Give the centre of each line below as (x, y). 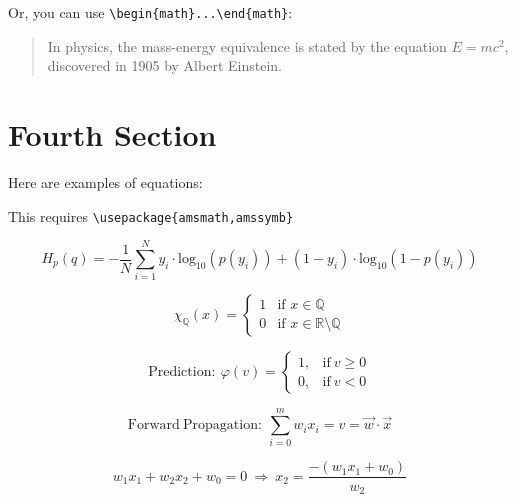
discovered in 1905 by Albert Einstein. (164, 65)
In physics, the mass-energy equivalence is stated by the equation (247, 45)
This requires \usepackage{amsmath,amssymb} (151, 215)
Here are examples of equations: (105, 181)
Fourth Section (112, 134)
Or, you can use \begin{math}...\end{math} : (150, 12)
